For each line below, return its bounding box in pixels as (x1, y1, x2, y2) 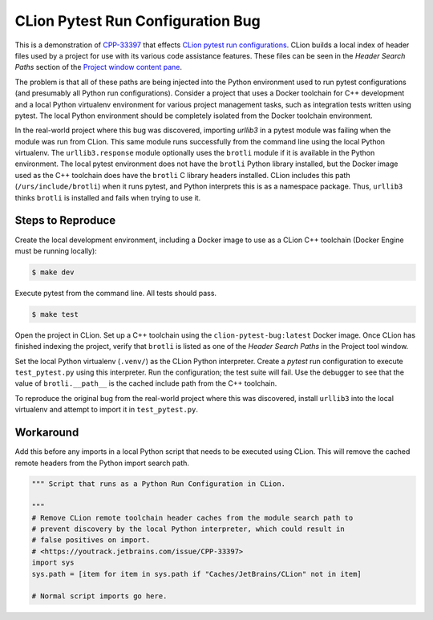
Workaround (14, 426, 79, 440)
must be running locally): (14, 245, 98, 256)
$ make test (31, 310, 79, 318)
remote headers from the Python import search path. (14, 458, 190, 468)
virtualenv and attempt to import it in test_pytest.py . (14, 405, 198, 415)
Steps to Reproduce (14, 213, 116, 228)
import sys (31, 558, 75, 567)
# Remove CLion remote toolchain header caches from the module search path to (31, 513, 354, 522)
